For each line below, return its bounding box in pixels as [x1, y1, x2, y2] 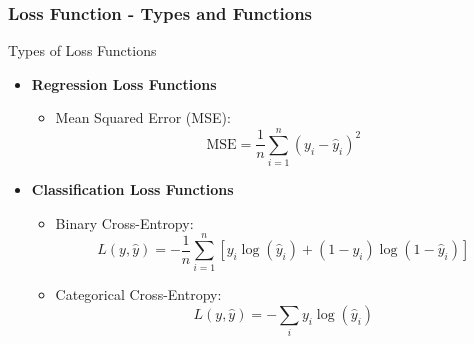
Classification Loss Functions [31, 179, 234, 200]
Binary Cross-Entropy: [55, 212, 194, 233]
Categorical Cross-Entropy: [55, 284, 222, 305]
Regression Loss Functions [31, 73, 217, 94]
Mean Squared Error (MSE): [55, 107, 231, 128]
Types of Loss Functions [8, 40, 157, 61]
